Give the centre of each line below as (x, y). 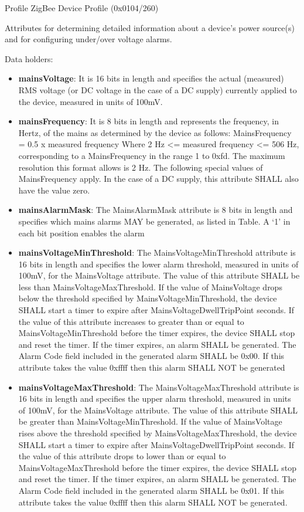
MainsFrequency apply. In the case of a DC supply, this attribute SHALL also (158, 179)
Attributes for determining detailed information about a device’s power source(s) (150, 27)
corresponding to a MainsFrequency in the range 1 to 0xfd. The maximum (152, 155)
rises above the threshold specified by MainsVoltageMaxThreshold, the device (158, 433)
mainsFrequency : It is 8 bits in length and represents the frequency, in (149, 121)
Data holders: (29, 58)
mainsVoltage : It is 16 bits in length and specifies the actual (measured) (151, 78)
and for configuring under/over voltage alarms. (88, 39)
